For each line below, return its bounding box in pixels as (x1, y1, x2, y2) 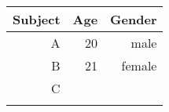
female (121, 56, 157, 74)
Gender (110, 10, 157, 28)
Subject (13, 10, 61, 28)
